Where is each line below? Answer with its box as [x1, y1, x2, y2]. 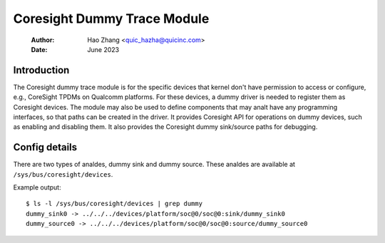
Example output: [13, 183, 61, 192]
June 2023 [87, 45, 120, 53]
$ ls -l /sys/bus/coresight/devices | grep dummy [26, 200, 203, 208]
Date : [31, 45, 48, 53]
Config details [13, 141, 78, 153]
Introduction [13, 64, 70, 76]
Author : [31, 36, 55, 44]
